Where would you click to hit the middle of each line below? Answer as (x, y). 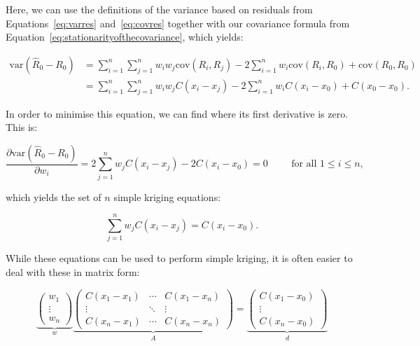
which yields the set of (54, 196)
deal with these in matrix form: (73, 271)
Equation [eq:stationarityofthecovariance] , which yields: (125, 37)
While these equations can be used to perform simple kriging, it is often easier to (179, 258)
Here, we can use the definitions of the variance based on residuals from (159, 9)
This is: (22, 127)
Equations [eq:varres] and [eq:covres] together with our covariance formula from (178, 23)
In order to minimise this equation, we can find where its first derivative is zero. (177, 113)
